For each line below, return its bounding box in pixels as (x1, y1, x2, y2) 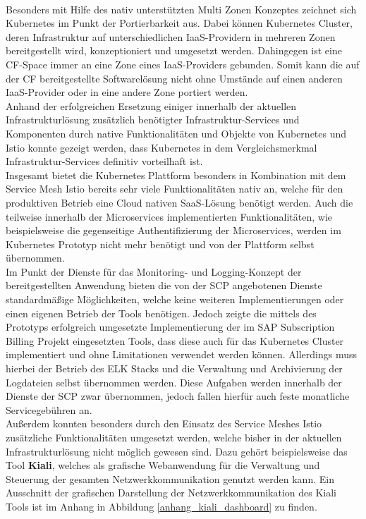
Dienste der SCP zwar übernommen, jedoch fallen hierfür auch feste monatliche (6, 389, 350, 403)
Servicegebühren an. (6, 402, 92, 417)
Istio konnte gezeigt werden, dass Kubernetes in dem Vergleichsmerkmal (6, 140, 317, 154)
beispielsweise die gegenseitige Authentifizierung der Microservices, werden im (6, 223, 341, 238)
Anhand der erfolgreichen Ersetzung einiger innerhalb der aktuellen (6, 98, 297, 113)
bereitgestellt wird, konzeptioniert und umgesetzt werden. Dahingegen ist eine (6, 43, 342, 58)
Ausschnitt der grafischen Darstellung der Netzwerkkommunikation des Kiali (6, 485, 336, 500)
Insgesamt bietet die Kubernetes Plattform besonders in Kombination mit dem (6, 167, 346, 182)
